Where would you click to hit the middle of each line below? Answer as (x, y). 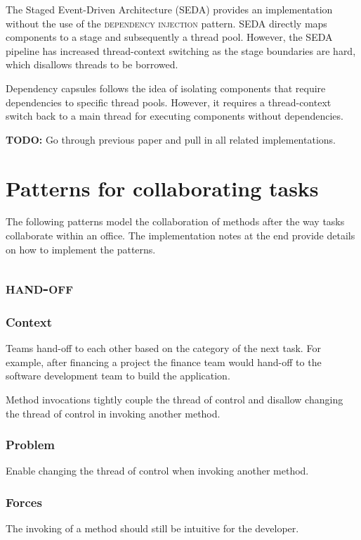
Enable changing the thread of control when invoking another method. (157, 471)
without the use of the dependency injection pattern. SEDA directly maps (166, 23)
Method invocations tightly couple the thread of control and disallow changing (175, 400)
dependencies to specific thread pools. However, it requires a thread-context (169, 102)
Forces (24, 502)
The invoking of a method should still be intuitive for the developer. (152, 528)
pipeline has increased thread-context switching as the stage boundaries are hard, (181, 50)
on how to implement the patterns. (81, 249)
